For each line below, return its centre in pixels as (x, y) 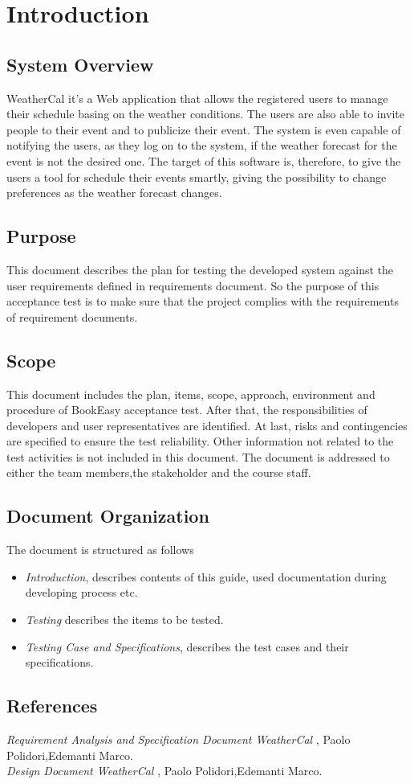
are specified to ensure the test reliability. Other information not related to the (200, 441)
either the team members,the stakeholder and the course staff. (159, 472)
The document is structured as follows (100, 550)
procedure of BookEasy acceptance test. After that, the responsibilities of (187, 410)
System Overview (80, 64)
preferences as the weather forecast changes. (114, 193)
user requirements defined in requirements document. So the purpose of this (193, 285)
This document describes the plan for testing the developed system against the (200, 269)
